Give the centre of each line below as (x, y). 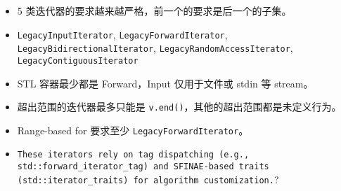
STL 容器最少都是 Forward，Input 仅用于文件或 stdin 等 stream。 (165, 83)
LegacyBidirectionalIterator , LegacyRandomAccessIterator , (155, 48)
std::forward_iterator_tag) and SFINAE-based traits (143, 167)
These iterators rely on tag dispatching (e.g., (133, 155)
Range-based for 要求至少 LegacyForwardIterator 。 (133, 130)
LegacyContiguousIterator (78, 61)
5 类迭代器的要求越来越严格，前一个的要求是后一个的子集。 (154, 10)
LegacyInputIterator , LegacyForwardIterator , (122, 34)
